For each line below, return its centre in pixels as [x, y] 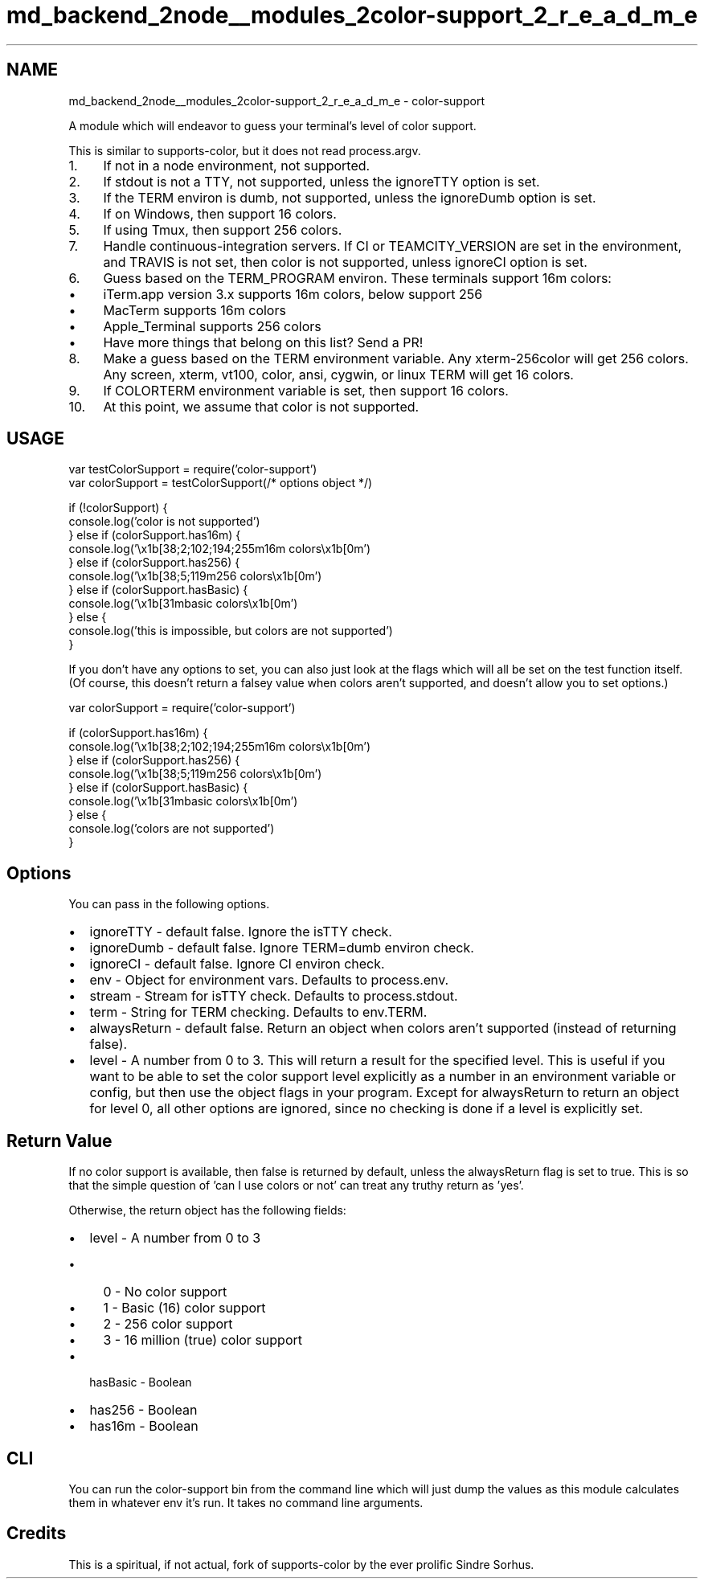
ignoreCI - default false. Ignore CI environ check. [237, 964]
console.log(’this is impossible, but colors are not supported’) [231, 631]
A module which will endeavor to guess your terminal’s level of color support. [272, 125]
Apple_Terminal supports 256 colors [212, 326]
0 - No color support [165, 1292]
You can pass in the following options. [169, 904]
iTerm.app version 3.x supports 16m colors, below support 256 [293, 294]
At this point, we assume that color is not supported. [261, 406]
